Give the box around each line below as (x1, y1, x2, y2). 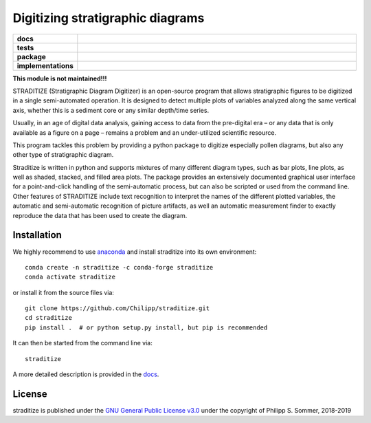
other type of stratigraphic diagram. (12, 151, 114, 159)
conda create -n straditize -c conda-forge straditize (25, 263, 214, 271)
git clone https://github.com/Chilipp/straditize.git (25, 305, 210, 312)
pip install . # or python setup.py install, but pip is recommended (25, 323, 268, 332)
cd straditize (25, 314, 72, 322)
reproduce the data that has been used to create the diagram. (12, 211, 188, 219)
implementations (16, 61, 74, 70)
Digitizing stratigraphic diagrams (12, 10, 205, 25)
